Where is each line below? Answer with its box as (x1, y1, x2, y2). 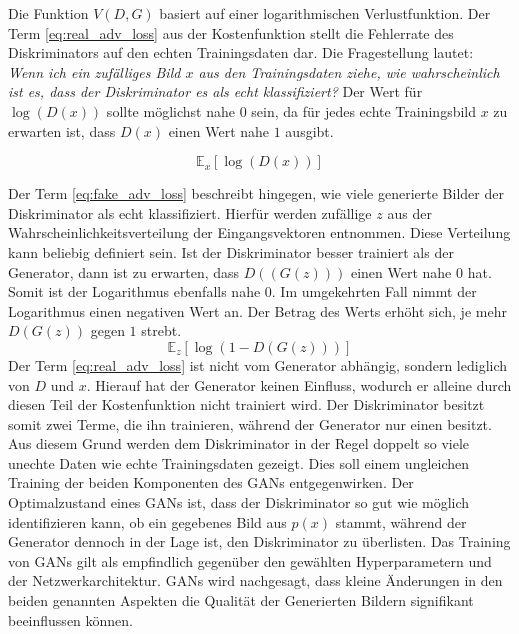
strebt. (141, 320, 182, 341)
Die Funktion (8, 3, 89, 23)
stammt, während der (335, 511, 467, 532)
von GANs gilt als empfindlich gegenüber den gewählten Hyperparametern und (8, 550, 492, 571)
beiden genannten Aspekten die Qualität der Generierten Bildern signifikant (8, 590, 474, 611)
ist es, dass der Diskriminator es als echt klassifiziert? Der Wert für (8, 81, 423, 102)
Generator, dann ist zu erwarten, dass (8, 261, 240, 282)
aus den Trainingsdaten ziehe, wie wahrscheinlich (198, 61, 500, 82)
